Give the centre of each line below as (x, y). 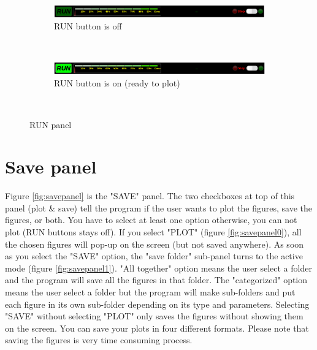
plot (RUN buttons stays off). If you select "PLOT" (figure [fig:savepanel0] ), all (153, 232)
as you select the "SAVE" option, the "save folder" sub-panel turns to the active (154, 256)
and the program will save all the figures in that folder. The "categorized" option (156, 280)
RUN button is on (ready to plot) (117, 83)
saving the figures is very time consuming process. (99, 340)
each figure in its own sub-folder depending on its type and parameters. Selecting (157, 304)
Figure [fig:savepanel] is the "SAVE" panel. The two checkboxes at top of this (150, 196)
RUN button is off (88, 26)
